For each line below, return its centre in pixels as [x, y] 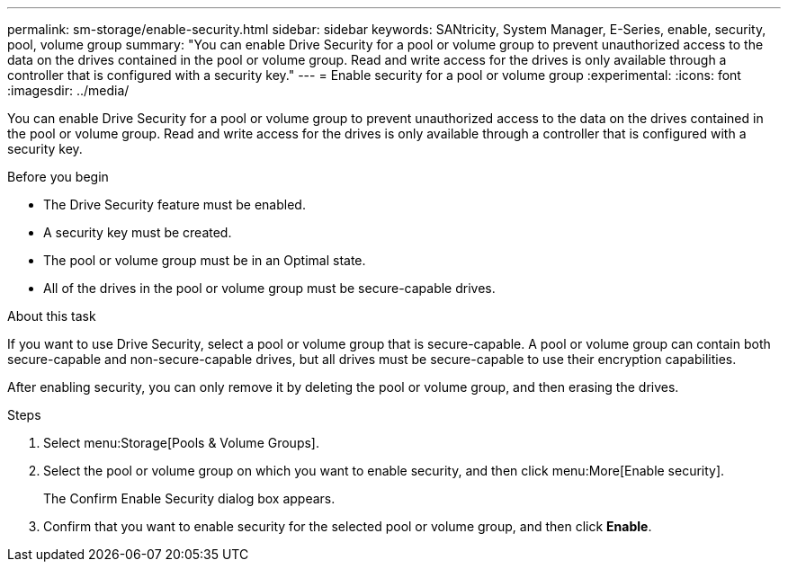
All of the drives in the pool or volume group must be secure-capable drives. [269, 288]
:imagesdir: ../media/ [68, 90]
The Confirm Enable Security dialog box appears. [189, 498]
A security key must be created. [138, 232]
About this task [52, 316]
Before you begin [58, 177]
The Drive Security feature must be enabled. [175, 204]
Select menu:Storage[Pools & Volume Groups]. [181, 443]
